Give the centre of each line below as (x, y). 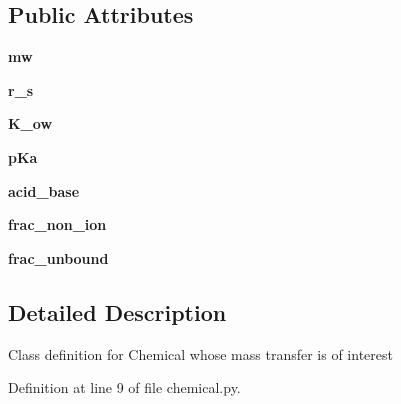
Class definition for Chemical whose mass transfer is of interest (200, 353)
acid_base (44, 190)
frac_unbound (58, 257)
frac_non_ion (57, 224)
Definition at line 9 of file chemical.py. (124, 387)
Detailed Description (117, 311)
